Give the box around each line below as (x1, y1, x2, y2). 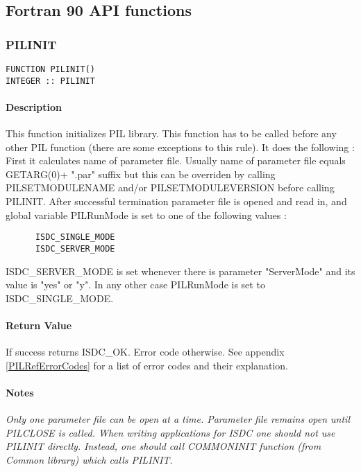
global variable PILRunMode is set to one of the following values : (6, 207, 287, 222)
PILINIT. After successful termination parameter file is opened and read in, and (6, 194, 347, 209)
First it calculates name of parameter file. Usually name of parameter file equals (6, 153, 346, 168)
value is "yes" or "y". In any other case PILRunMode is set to (6, 277, 265, 292)
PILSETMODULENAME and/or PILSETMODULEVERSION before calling (6, 180, 335, 195)
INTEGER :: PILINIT (6, 76, 95, 86)
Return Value (6, 317, 72, 332)
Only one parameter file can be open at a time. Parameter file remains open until (6, 412, 350, 426)
